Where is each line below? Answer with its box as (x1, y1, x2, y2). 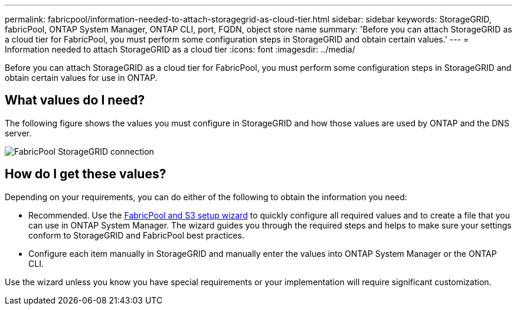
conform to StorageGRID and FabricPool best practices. (28, 230, 244, 240)
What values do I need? (5, 93, 145, 108)
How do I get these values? (5, 167, 166, 182)
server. (5, 128, 32, 138)
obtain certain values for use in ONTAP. (5, 73, 158, 83)
